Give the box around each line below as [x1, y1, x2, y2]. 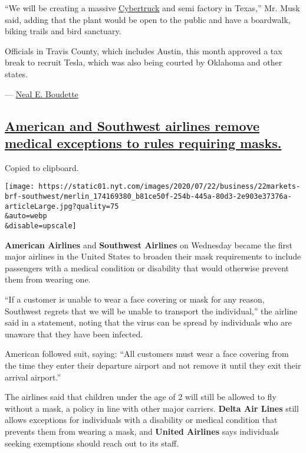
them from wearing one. [5, 273, 91, 285]
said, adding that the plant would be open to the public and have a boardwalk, [5, 13, 291, 25]
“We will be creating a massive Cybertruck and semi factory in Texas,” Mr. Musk [5, 2, 300, 14]
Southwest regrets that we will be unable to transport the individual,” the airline [5, 304, 298, 317]
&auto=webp [5, 212, 47, 221]
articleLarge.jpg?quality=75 [5, 202, 119, 211]
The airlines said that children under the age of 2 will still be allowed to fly [5, 390, 277, 403]
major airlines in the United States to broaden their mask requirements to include [5, 250, 301, 262]
